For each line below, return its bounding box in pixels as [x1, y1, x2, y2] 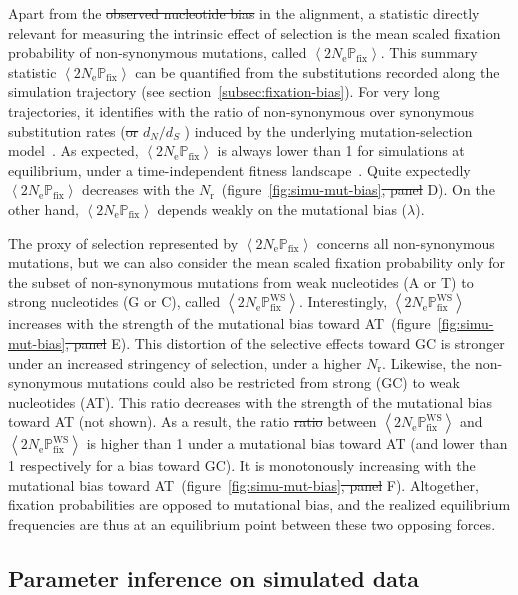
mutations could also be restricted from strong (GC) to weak [87, 372, 460, 393]
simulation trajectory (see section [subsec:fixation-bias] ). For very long [8, 81, 440, 102]
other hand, [8, 198, 79, 219]
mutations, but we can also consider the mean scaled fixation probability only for [8, 252, 506, 273]
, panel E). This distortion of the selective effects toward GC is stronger [65, 332, 505, 353]
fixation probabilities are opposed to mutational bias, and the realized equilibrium [8, 494, 511, 515]
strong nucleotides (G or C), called [8, 291, 221, 312]
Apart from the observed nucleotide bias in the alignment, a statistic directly [8, 3, 480, 23]
